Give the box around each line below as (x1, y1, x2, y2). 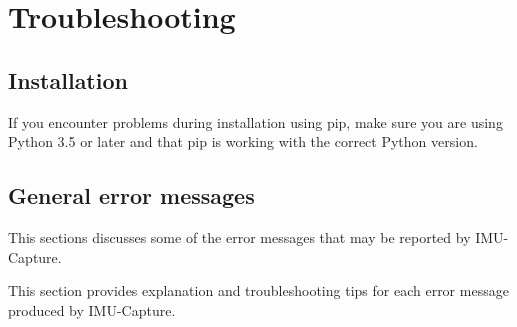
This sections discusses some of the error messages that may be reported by (8, 226, 471, 247)
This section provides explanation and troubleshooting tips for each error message (8, 280, 509, 301)
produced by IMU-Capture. (8, 299, 176, 320)
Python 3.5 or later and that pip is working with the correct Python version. (8, 131, 478, 152)
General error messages (8, 180, 255, 211)
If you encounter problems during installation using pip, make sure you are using (8, 111, 503, 132)
